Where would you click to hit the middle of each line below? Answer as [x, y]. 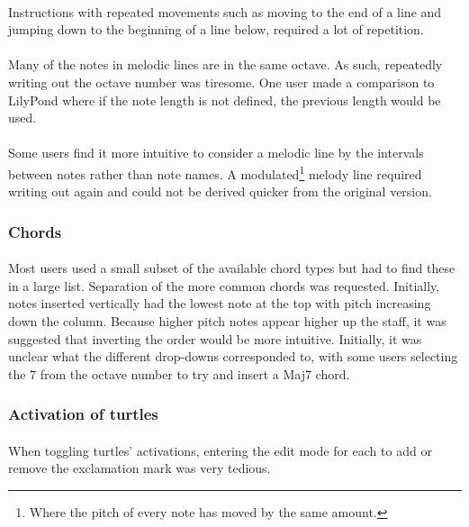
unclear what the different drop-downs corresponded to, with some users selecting [233, 356]
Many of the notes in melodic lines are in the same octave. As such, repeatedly [225, 64]
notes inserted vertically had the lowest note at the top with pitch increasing [220, 303]
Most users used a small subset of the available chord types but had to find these [232, 268]
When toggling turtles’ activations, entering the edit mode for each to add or [220, 450]
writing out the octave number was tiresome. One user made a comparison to [221, 82]
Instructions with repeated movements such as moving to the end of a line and [225, 11]
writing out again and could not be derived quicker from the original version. [220, 191]
